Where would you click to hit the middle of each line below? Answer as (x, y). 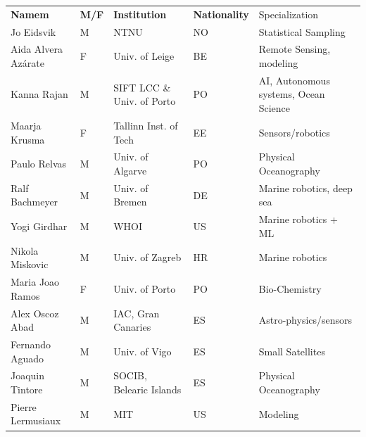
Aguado (27, 358)
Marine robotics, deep (305, 188)
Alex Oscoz (35, 313)
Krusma (28, 139)
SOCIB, (130, 375)
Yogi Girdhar (39, 226)
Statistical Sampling (302, 31)
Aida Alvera (37, 49)
